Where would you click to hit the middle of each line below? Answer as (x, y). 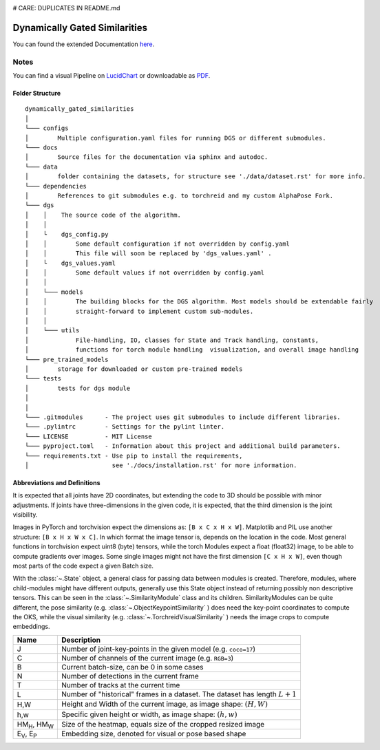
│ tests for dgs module (78, 388)
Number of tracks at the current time (121, 685)
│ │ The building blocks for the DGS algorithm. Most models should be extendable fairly (199, 302)
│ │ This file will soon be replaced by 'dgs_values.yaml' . (148, 254)
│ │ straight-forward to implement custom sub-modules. (139, 311)
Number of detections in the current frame (130, 676)
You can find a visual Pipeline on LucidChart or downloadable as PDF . (112, 76)
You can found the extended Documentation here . (84, 44)
